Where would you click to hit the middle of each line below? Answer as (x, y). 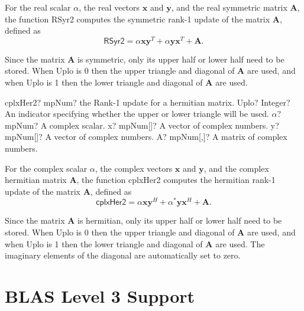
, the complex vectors (134, 168)
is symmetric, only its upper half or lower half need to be (181, 59)
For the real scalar (38, 7)
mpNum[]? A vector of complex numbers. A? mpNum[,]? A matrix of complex (146, 137)
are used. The (240, 243)
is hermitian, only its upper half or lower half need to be (180, 220)
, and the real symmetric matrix (229, 7)
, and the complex (236, 168)
